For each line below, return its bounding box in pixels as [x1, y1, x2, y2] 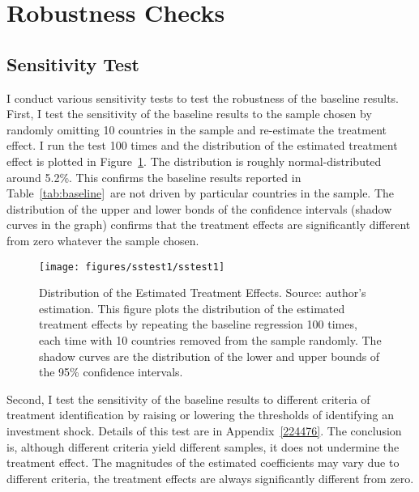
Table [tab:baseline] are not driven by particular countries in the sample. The [6, 184, 395, 201]
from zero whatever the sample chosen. [6, 231, 199, 248]
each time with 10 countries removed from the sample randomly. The [39, 331, 382, 348]
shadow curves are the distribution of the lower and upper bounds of [39, 347, 380, 364]
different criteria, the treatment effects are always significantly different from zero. [6, 469, 414, 486]
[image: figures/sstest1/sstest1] [39, 261, 225, 273]
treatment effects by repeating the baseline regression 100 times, [39, 316, 357, 333]
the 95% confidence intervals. [39, 363, 183, 380]
